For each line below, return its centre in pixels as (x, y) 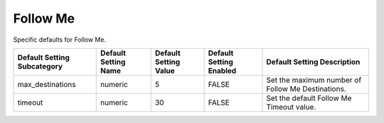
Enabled (222, 71)
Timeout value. (291, 107)
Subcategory (40, 66)
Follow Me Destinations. (306, 88)
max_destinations (47, 84)
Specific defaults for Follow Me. (60, 40)
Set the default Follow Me (309, 98)
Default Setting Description (313, 61)
